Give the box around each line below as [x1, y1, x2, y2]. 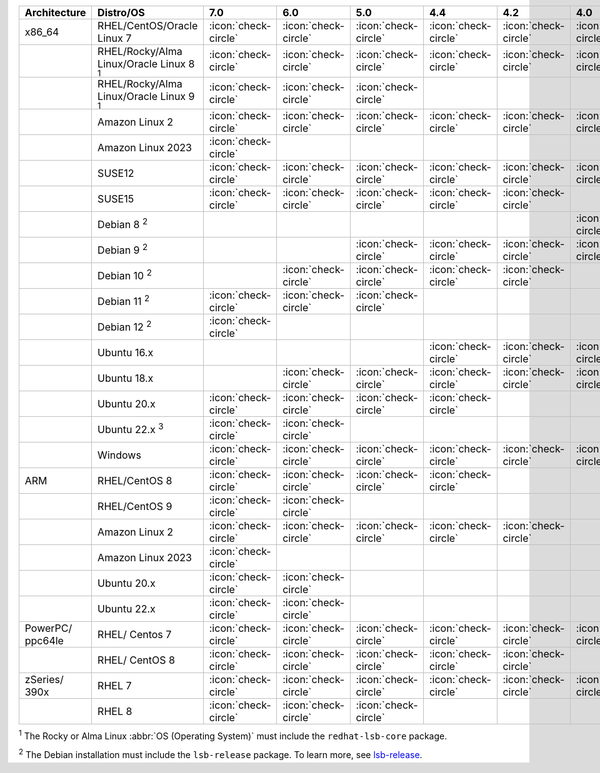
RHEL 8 [97, 705, 133, 719]
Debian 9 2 [97, 241, 149, 257]
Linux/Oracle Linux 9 [97, 89, 195, 103]
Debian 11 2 [97, 293, 150, 309]
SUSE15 [97, 192, 135, 206]
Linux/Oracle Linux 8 [97, 57, 195, 70]
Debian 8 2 [97, 216, 149, 232]
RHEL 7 [97, 679, 132, 693]
